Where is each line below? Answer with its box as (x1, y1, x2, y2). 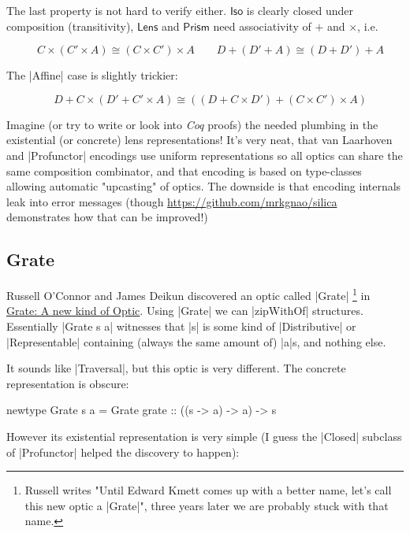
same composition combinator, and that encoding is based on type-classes (6, 162, 362, 179)
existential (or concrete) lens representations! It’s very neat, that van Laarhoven (6, 131, 393, 148)
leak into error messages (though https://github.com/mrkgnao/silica (6, 193, 337, 209)
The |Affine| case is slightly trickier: (6, 67, 178, 83)
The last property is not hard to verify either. (6, 2, 227, 18)
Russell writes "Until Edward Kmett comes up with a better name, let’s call (24, 482, 392, 498)
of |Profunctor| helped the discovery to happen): (6, 443, 240, 460)
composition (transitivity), (6, 17, 134, 34)
